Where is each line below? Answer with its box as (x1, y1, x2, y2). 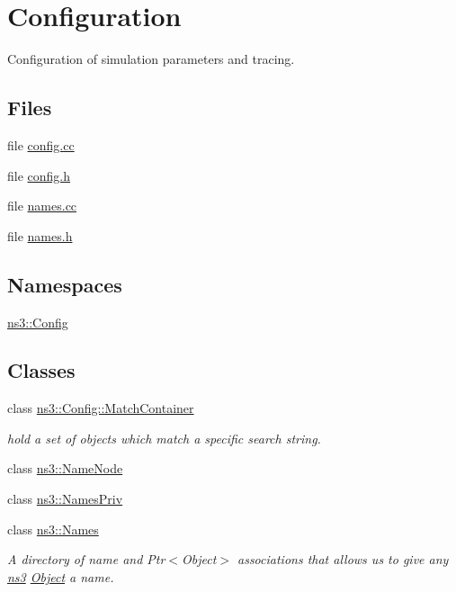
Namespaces (7, 270, 122, 298)
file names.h (7, 226, 73, 245)
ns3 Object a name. (7, 567, 114, 586)
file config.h (7, 166, 71, 184)
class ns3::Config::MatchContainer (7, 399, 194, 417)
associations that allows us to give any (237, 550, 449, 569)
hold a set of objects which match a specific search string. (7, 428, 321, 447)
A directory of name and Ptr (7, 550, 165, 569)
